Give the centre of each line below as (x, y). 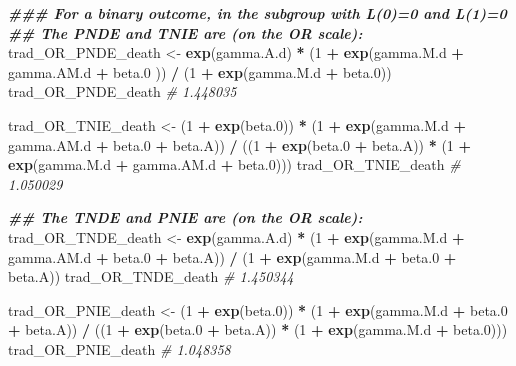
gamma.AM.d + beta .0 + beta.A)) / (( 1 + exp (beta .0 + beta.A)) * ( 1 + (240, 144)
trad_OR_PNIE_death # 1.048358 (119, 348)
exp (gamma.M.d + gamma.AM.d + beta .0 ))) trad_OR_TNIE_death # (234, 164)
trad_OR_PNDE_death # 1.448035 (122, 91)
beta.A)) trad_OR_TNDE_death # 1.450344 (151, 276)
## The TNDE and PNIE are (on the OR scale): (185, 217)
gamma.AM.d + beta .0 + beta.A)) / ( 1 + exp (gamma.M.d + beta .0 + (232, 256)
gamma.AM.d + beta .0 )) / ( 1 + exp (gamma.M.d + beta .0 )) (200, 71)
